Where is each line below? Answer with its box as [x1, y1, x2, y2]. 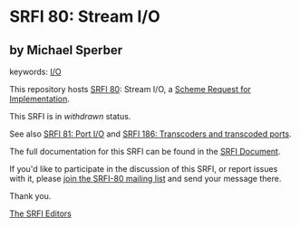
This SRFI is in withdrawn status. [9, 111, 131, 121]
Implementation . [9, 93, 71, 104]
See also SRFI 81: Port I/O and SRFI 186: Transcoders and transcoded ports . [9, 128, 292, 139]
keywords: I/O [9, 66, 62, 77]
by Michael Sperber [9, 43, 123, 58]
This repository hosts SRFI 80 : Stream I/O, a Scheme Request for [9, 84, 252, 94]
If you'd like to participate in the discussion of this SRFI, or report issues [9, 164, 278, 174]
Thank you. [9, 191, 52, 201]
